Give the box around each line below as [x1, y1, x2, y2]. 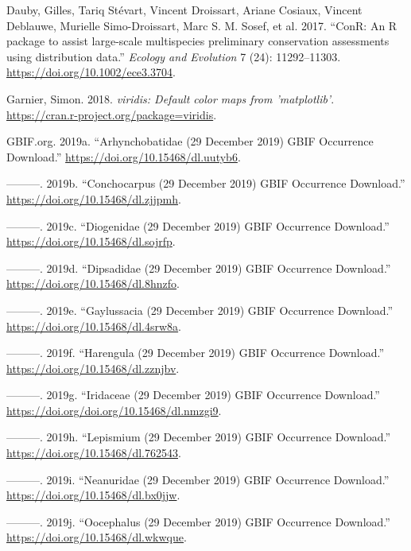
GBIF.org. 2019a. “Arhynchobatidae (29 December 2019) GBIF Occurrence [6, 133, 374, 149]
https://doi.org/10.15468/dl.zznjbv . [6, 359, 180, 376]
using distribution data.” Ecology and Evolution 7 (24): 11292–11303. [6, 48, 341, 64]
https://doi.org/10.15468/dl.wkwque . [6, 529, 187, 545]
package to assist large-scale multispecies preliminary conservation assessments [6, 33, 390, 49]
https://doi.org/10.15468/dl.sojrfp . [6, 233, 176, 250]
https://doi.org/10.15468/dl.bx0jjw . [6, 487, 180, 503]
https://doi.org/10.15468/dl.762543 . [6, 444, 181, 461]
